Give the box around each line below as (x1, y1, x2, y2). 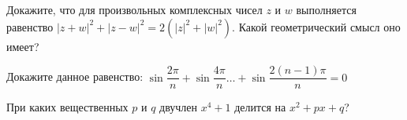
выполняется (296, 2, 357, 17)
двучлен (159, 99, 198, 115)
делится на (234, 99, 286, 115)
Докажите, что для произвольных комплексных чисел (6, 2, 263, 17)
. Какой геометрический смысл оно (232, 18, 401, 35)
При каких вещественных (6, 99, 129, 115)
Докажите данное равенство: (6, 68, 144, 85)
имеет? (6, 38, 39, 54)
